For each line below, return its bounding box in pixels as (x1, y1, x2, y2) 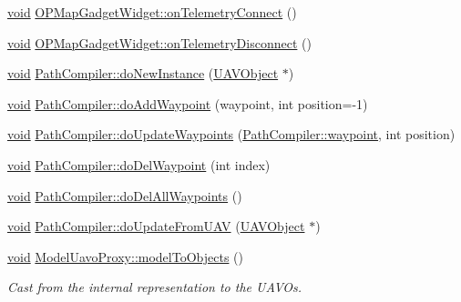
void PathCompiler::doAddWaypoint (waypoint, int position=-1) (7, 94, 368, 113)
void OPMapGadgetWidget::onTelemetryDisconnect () (7, 33, 312, 52)
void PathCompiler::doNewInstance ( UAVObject (7, 64, 279, 83)
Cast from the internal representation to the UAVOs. (7, 277, 302, 297)
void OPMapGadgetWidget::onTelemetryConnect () (7, 3, 297, 21)
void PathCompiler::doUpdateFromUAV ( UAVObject (7, 216, 305, 236)
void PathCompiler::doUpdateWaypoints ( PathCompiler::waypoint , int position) (7, 125, 456, 144)
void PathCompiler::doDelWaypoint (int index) (7, 155, 271, 174)
